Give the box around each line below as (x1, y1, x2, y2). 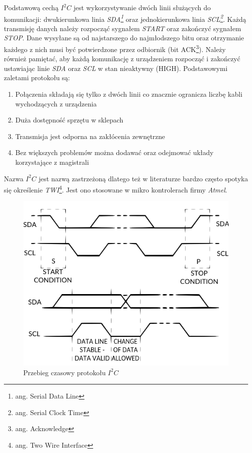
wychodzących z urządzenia (15, 98, 97, 108)
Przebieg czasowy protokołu (23, 367, 106, 377)
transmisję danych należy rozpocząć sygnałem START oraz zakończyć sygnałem (4, 23, 241, 33)
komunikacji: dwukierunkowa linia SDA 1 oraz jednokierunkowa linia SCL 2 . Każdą (4, 12, 246, 24)
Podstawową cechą (4, 2, 59, 12)
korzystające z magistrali (15, 157, 89, 167)
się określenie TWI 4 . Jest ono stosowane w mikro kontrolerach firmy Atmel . (4, 183, 227, 194)
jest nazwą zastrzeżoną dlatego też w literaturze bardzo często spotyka (38, 173, 248, 183)
